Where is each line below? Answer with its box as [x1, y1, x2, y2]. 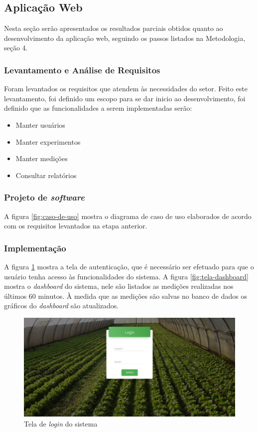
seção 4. [4, 42, 28, 53]
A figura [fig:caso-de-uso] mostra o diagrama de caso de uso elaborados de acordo [4, 211, 252, 221]
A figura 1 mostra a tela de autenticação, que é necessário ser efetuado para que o [4, 261, 254, 271]
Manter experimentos [15, 136, 81, 147]
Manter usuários [15, 119, 65, 130]
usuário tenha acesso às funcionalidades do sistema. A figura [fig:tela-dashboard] [4, 271, 249, 281]
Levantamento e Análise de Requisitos [4, 63, 160, 76]
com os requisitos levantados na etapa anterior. [4, 220, 147, 231]
